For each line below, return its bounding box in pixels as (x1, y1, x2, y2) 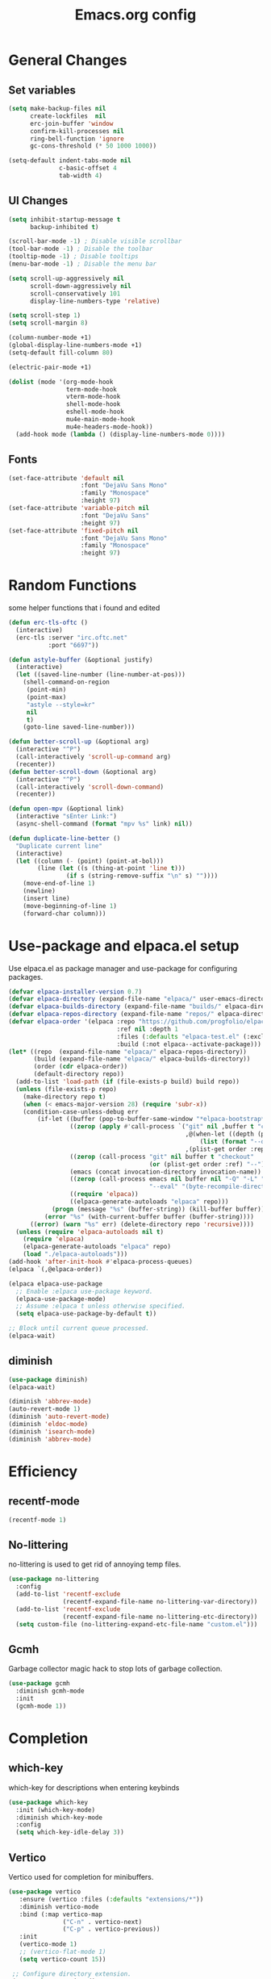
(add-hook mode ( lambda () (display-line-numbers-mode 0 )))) (15, 430, 226, 438)
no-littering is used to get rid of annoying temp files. (8, 1559, 181, 1569)
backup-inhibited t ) (29, 223, 99, 231)
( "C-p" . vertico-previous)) (62, 1925, 161, 1934)
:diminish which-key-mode (15, 1814, 103, 1822)
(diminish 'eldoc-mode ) (8, 1420, 89, 1429)
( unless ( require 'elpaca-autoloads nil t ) (15, 1228, 164, 1236)
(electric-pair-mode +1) (8, 363, 92, 371)
